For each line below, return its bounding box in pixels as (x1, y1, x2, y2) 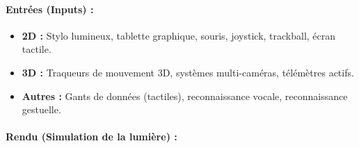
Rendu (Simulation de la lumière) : (6, 129, 177, 144)
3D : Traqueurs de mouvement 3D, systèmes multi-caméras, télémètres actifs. (22, 65, 354, 79)
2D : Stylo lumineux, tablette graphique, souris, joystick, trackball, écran (22, 28, 336, 42)
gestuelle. (22, 102, 61, 117)
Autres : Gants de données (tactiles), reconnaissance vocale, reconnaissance (22, 88, 348, 103)
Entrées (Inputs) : (6, 1, 94, 16)
